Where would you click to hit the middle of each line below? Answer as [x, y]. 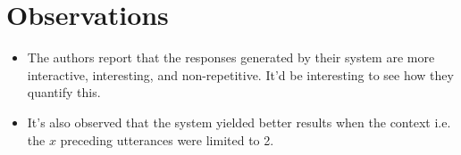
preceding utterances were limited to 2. [167, 139]
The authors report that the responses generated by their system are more [231, 57]
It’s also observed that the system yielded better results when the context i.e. [239, 122]
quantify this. [64, 92]
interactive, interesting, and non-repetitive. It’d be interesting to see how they [240, 74]
